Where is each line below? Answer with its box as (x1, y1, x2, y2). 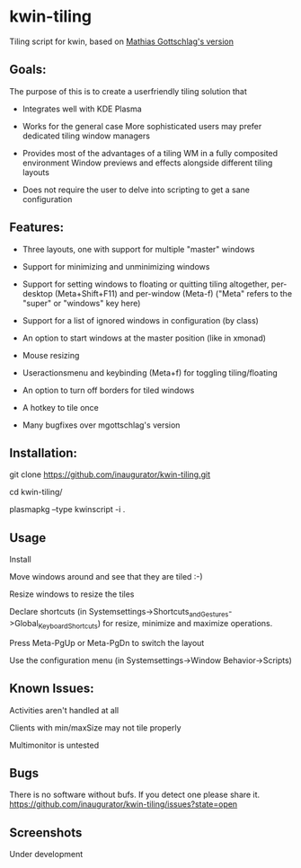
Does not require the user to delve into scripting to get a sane (22, 184, 250, 195)
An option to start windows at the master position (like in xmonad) (22, 332, 267, 343)
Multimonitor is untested (9, 740, 100, 750)
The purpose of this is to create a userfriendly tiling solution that (9, 85, 247, 96)
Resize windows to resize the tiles (9, 589, 135, 599)
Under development (9, 849, 84, 860)
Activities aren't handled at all (9, 704, 120, 715)
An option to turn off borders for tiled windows (22, 385, 195, 395)
